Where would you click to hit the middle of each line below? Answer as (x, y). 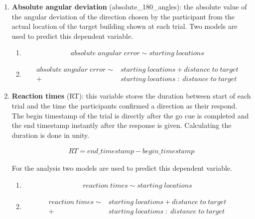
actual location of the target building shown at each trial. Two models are (125, 26)
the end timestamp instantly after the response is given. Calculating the (122, 125)
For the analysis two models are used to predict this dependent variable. (122, 168)
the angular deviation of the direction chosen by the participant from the (123, 16)
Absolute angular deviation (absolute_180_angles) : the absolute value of (129, 6)
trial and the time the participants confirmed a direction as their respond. (125, 106)
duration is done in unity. (51, 135)
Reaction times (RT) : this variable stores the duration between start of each (131, 96)
